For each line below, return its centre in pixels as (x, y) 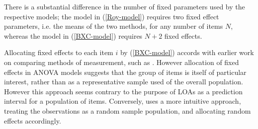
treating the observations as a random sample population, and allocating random (128, 110)
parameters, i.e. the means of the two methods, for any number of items (114, 26)
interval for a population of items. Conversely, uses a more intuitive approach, (123, 101)
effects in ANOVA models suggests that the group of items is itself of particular (125, 72)
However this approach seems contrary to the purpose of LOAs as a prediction (123, 91)
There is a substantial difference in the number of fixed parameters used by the (125, 6)
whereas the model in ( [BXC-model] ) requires (73, 35)
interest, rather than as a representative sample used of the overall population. (124, 82)
